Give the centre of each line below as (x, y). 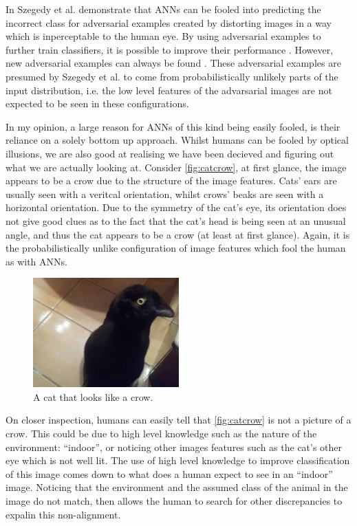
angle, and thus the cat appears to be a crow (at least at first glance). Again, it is (178, 234)
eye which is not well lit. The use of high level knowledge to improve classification (178, 460)
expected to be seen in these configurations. (97, 103)
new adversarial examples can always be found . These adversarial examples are (173, 63)
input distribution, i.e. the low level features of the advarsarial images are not (169, 90)
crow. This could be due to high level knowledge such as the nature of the (161, 434)
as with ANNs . (37, 261)
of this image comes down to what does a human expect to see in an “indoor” (169, 473)
